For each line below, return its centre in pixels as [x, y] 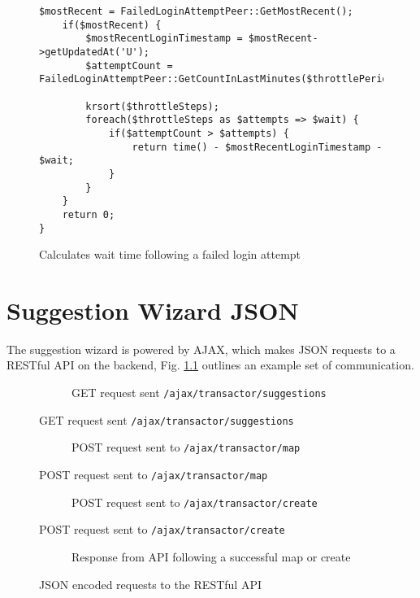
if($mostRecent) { [112, 25]
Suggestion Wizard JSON [153, 310]
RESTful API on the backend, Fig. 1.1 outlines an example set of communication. [210, 365]
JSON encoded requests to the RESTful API [150, 584]
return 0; [89, 214]
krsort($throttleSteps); [152, 106]
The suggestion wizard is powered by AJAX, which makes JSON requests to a [201, 349]
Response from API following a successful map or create [211, 557]
